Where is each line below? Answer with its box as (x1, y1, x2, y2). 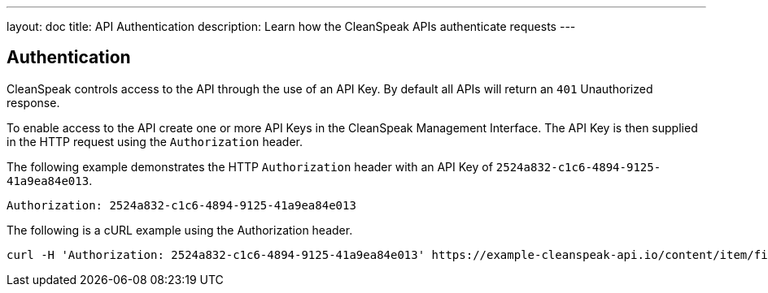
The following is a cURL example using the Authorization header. (7, 222, 353, 237)
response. (7, 95, 60, 110)
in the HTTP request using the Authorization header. (7, 134, 303, 149)
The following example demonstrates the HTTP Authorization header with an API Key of (7, 159, 493, 174)
